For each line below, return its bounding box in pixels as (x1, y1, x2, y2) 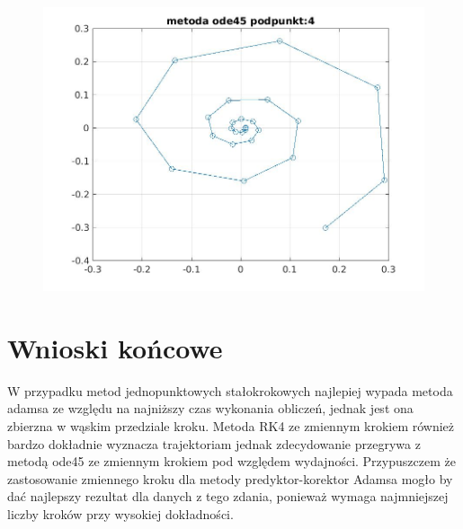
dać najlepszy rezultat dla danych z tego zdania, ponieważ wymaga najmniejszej (7, 487, 449, 506)
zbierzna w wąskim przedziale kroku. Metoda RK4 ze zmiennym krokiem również (7, 416, 455, 435)
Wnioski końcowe (7, 329, 223, 366)
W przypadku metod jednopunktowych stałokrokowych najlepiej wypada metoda (7, 381, 453, 400)
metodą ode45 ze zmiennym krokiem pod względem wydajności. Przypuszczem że (7, 452, 456, 471)
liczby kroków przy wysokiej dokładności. (7, 504, 234, 523)
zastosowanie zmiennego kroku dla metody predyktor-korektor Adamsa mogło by (7, 469, 453, 488)
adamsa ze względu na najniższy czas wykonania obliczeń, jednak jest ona (7, 399, 414, 418)
